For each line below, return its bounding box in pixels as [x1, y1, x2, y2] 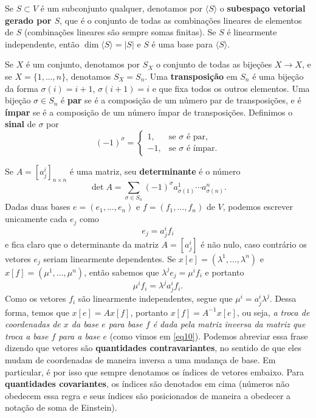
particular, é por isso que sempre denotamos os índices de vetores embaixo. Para [5, 365, 304, 378]
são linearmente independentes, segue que [78, 292, 233, 305]
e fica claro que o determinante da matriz [5, 237, 159, 250]
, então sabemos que [84, 265, 159, 278]
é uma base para [151, 37, 213, 50]
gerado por [5, 13, 52, 26]
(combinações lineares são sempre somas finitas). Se [24, 26, 216, 38]
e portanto [205, 265, 244, 278]
